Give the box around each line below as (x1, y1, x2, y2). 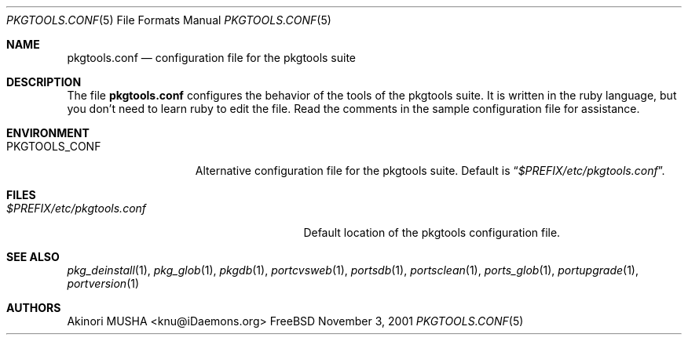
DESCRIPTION (6, 75, 82, 89)
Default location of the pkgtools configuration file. (303, 226, 561, 239)
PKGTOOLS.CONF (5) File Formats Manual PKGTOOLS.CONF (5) (6, 13, 331, 27)
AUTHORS (6, 301, 61, 314)
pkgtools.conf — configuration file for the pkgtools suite (67, 51, 357, 64)
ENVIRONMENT (6, 126, 90, 140)
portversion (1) (67, 277, 140, 290)
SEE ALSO (6, 250, 60, 263)
